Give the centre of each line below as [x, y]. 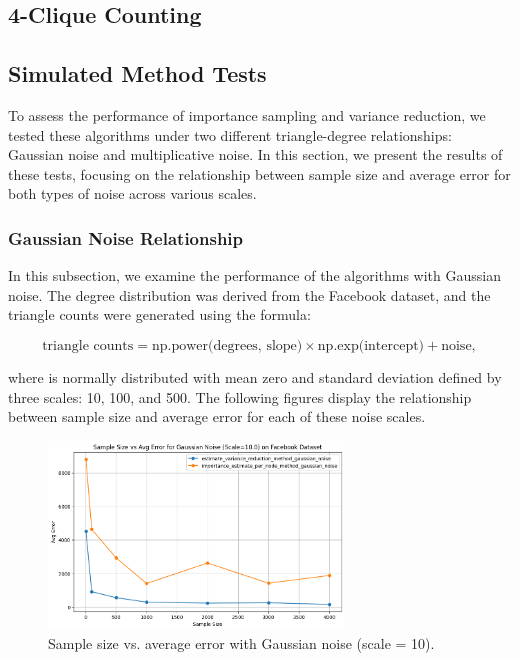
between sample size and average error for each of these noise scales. [217, 416]
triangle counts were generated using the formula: [159, 314]
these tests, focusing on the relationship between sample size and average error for [259, 173]
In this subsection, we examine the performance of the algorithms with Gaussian [254, 275]
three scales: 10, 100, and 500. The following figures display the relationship [240, 396]
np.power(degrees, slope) [227, 345]
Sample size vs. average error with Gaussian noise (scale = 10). [241, 643]
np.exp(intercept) [371, 345]
